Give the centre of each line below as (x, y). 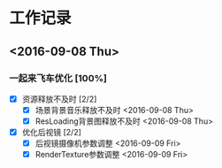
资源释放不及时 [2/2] (59, 99)
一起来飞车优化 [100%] (58, 78)
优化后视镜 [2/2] (52, 133)
